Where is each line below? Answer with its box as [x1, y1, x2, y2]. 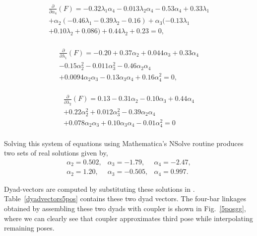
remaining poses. [4, 223, 55, 233]
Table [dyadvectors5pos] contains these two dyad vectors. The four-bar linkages [4, 193, 246, 204]
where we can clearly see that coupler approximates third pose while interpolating [4, 213, 253, 223]
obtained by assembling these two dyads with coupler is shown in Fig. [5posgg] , [4, 203, 246, 214]
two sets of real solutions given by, [4, 148, 108, 158]
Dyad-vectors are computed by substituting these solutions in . [4, 183, 195, 194]
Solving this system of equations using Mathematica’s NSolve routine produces [4, 138, 244, 148]
